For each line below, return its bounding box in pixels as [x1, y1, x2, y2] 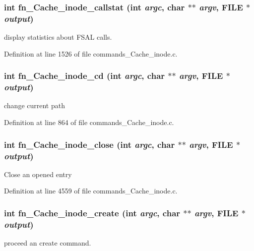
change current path [4, 100, 65, 111]
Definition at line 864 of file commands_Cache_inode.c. [4, 117, 174, 127]
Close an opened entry [4, 169, 72, 179]
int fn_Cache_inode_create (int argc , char [4, 206, 181, 219]
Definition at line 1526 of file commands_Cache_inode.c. [4, 48, 178, 59]
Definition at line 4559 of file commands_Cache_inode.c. [4, 186, 178, 196]
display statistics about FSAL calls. [4, 32, 112, 42]
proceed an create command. [4, 238, 91, 248]
